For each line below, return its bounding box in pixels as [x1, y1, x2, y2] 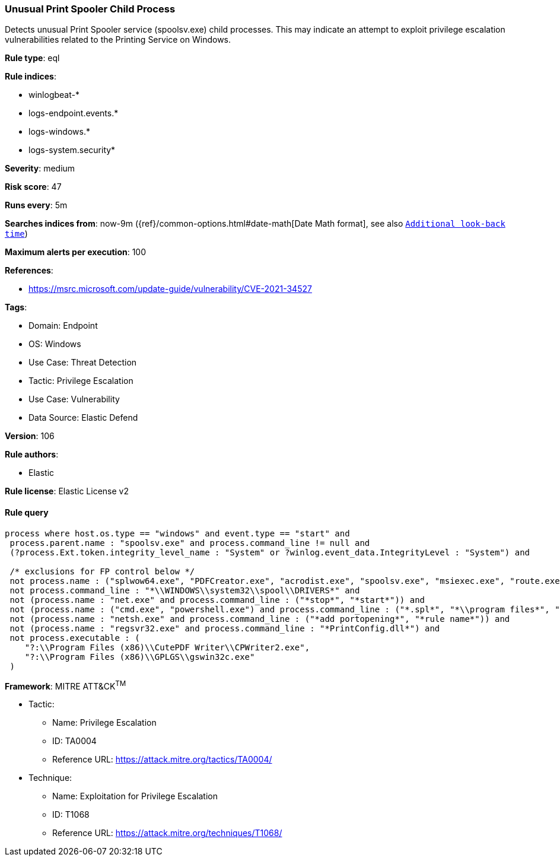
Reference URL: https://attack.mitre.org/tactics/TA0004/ [52, 754, 272, 765]
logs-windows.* [28, 126, 90, 137]
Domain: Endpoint [28, 320, 98, 331]
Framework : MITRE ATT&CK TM [5, 679, 126, 691]
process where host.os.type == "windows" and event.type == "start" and [5, 528, 350, 538]
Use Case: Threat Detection [28, 357, 137, 368]
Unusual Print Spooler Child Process [5, 3, 176, 15]
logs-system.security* [28, 145, 116, 155]
